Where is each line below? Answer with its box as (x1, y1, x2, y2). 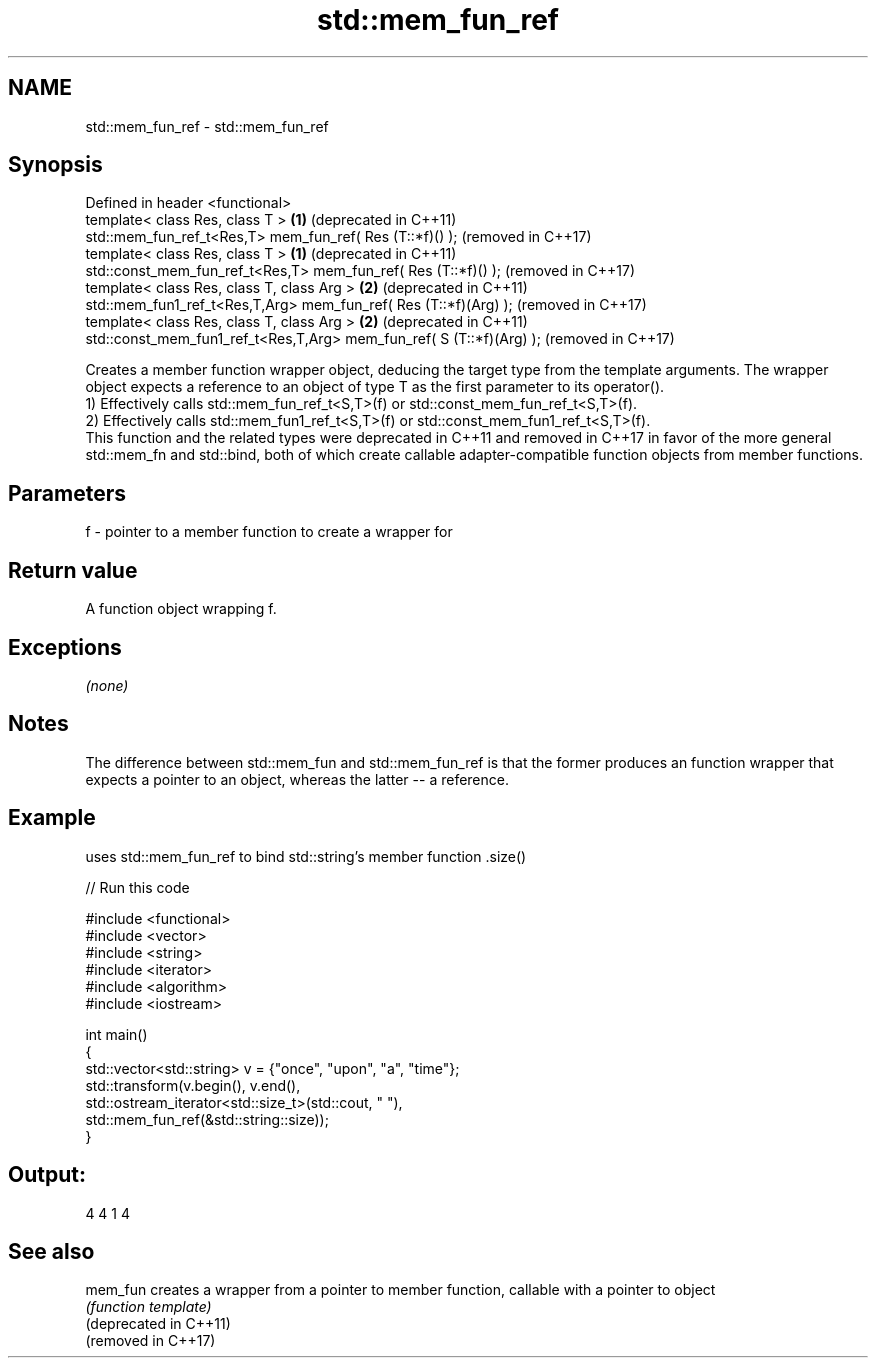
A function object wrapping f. (85, 600, 277, 618)
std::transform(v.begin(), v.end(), (85, 1076, 301, 1094)
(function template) (85, 1298, 212, 1316)
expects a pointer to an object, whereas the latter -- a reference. (85, 770, 509, 788)
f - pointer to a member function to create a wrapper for (85, 523, 453, 541)
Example (8, 805, 96, 831)
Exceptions (8, 634, 122, 660)
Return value (8, 557, 138, 583)
